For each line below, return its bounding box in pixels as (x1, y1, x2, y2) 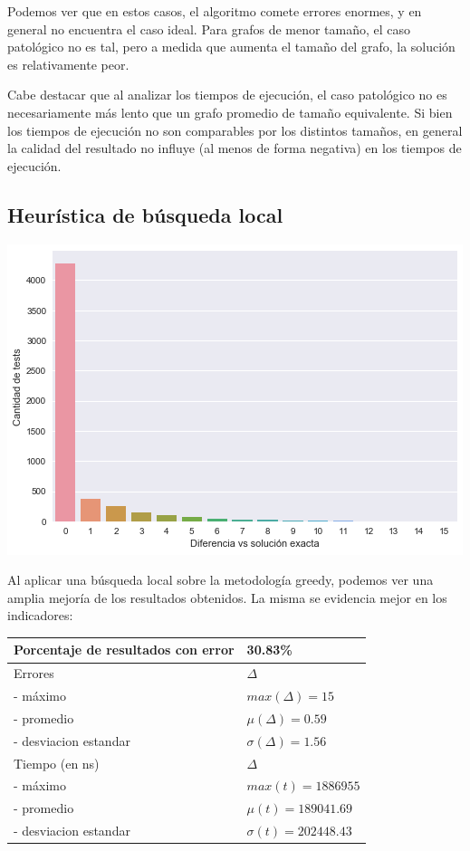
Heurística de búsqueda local (7, 200, 283, 228)
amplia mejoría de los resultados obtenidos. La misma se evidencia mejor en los (7, 588, 447, 607)
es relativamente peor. (7, 54, 129, 73)
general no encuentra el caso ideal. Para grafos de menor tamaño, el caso (7, 19, 411, 38)
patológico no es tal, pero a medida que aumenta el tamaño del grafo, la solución (7, 37, 456, 56)
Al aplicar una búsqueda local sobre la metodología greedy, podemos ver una (7, 570, 434, 589)
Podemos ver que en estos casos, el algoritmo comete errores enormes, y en (7, 2, 422, 20)
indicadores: (7, 606, 73, 625)
